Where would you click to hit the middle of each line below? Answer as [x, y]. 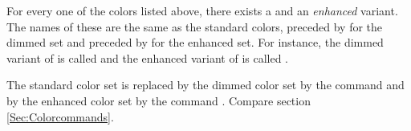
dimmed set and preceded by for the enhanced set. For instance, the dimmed [195, 42]
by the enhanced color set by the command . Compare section [159, 100]
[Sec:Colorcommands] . [60, 116]
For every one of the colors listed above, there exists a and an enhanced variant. [202, 10]
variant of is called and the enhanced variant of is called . [148, 57]
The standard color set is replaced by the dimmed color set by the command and [205, 85]
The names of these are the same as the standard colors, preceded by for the [195, 26]
